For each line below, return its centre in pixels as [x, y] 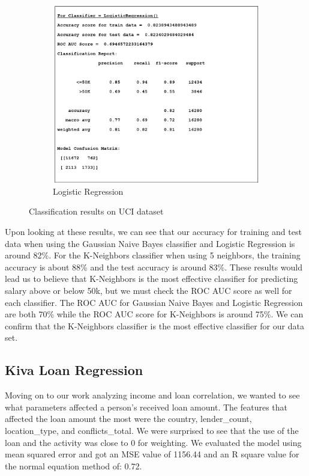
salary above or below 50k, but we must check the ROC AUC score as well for [148, 291]
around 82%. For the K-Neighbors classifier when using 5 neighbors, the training [153, 255]
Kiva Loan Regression [74, 370]
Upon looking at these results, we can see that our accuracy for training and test [153, 232]
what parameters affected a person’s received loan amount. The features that [146, 407]
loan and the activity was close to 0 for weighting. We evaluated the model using [153, 442]
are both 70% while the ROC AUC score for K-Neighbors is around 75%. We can [154, 314]
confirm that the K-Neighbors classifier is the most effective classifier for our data [154, 325]
